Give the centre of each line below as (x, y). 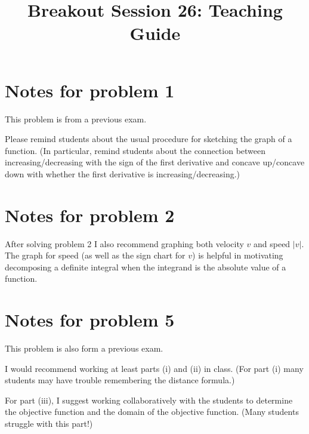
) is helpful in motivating (238, 255)
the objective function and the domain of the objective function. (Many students (152, 412)
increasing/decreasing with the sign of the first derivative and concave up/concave (155, 162)
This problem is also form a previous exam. (84, 348)
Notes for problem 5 (90, 320)
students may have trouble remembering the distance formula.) (120, 380)
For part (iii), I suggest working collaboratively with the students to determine (149, 400)
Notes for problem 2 (90, 215)
